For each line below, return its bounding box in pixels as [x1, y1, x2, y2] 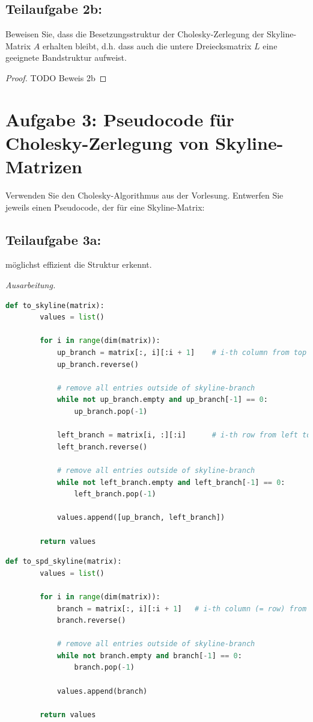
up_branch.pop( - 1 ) [74, 407, 148, 416]
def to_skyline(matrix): [5, 301, 105, 310]
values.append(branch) [56, 687, 148, 696]
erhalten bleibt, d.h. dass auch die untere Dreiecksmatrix [42, 39, 252, 52]
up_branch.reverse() [56, 360, 139, 369]
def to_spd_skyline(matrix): [5, 557, 122, 566]
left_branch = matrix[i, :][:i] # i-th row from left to [56, 431, 311, 440]
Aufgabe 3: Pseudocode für [5, 106, 234, 131]
